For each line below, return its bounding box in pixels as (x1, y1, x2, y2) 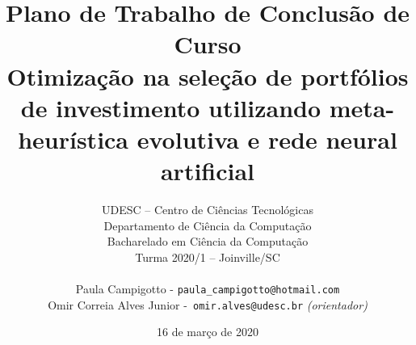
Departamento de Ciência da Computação (103, 217, 312, 234)
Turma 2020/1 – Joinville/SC (135, 248, 280, 265)
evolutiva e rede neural (137, 122, 397, 155)
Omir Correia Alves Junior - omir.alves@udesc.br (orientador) (48, 296, 368, 313)
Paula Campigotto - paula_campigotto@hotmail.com (75, 280, 340, 297)
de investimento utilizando (20, 90, 321, 124)
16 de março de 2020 (156, 323, 258, 340)
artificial (160, 154, 255, 187)
